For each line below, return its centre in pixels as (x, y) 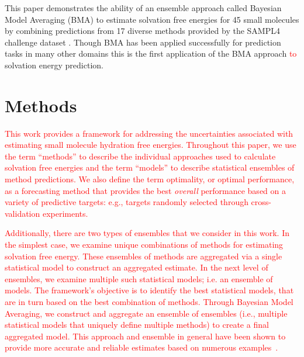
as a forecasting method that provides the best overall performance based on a (145, 190)
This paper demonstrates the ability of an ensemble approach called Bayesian (143, 8)
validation (23, 213)
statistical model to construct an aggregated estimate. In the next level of (137, 267)
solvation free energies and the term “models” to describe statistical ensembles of (150, 167)
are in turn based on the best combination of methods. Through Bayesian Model (149, 301)
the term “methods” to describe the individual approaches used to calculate (140, 156)
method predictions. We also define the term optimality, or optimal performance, (150, 179)
